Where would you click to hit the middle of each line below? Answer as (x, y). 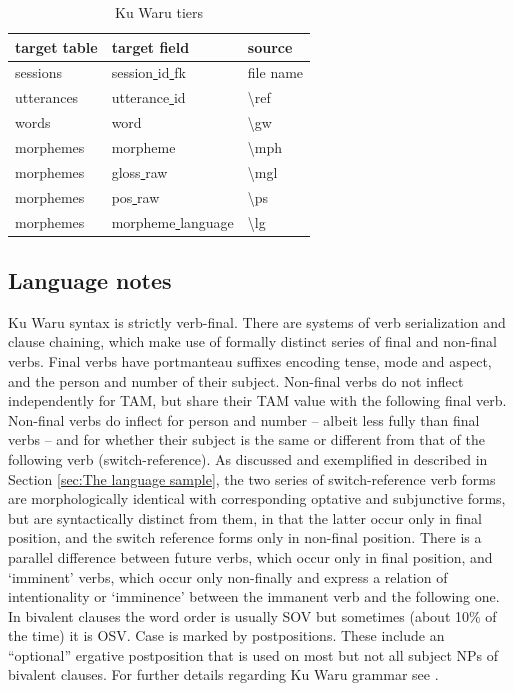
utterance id (148, 97)
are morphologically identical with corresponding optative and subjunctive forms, (257, 498)
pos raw (135, 196)
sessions (38, 72)
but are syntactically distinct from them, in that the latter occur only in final (245, 517)
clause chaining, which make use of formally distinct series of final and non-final (252, 341)
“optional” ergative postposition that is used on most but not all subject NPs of (253, 654)
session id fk (148, 72)
